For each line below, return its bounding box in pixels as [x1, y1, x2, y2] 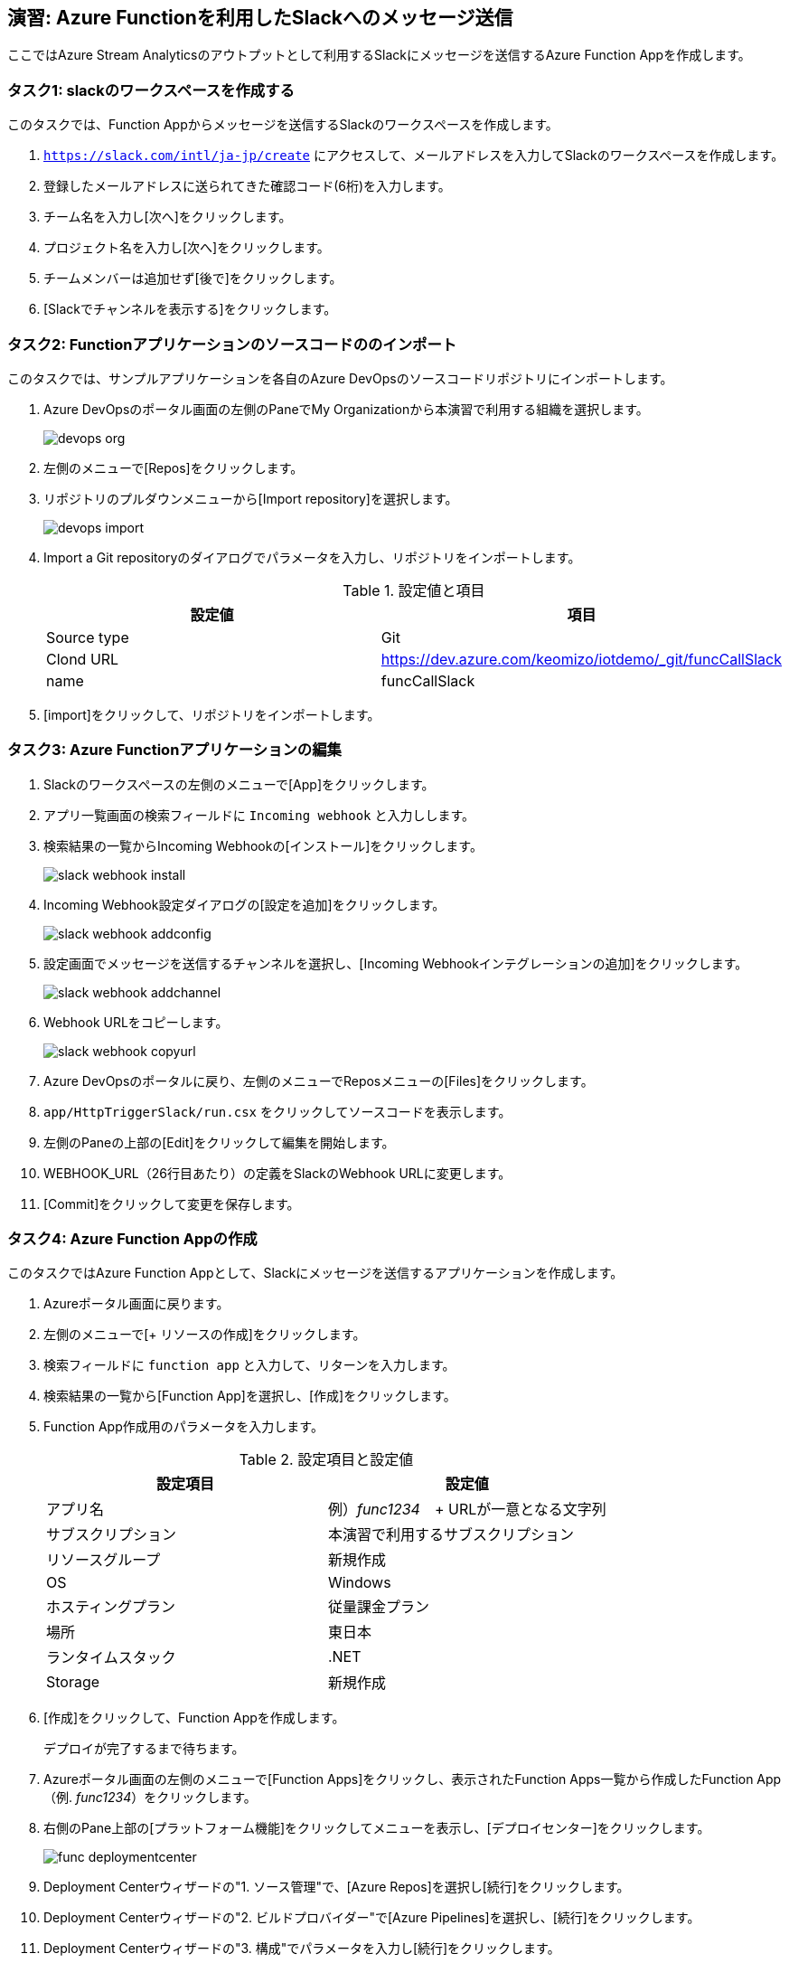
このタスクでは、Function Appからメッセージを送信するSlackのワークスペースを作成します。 [7, 117, 559, 133]
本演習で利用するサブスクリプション [327, 1525, 574, 1544]
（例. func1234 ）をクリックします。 [43, 1789, 257, 1806]
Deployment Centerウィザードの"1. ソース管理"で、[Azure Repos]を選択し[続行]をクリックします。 [43, 1879, 630, 1895]
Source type [46, 628, 129, 646]
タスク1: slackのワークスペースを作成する [7, 80, 295, 99]
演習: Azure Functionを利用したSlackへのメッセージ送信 [7, 6, 513, 29]
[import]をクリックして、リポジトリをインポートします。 [43, 706, 380, 722]
